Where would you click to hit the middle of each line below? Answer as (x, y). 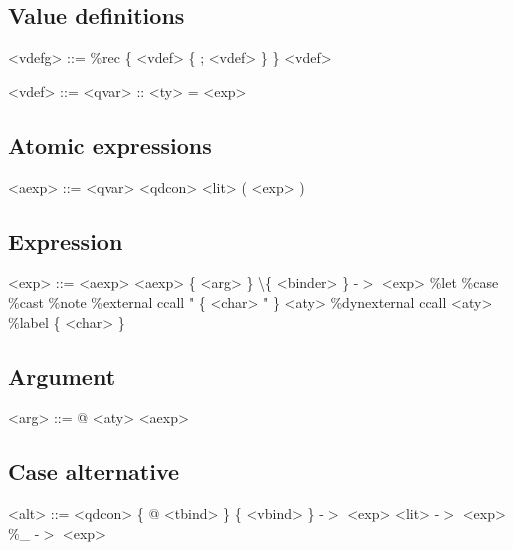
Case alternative (94, 471)
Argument (62, 375)
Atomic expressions (110, 144)
